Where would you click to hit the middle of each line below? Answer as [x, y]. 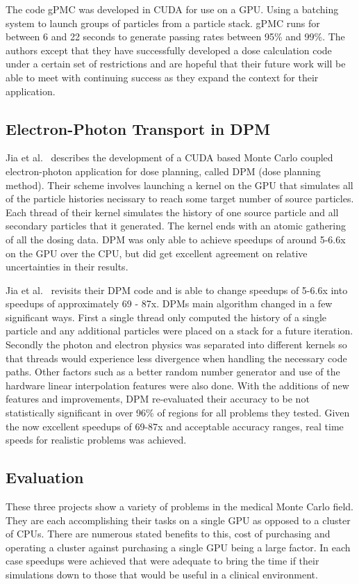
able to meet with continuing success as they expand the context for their [162, 77]
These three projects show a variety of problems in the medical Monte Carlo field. [179, 506]
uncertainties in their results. [67, 267]
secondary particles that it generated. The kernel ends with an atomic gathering [176, 226]
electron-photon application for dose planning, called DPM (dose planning [163, 171]
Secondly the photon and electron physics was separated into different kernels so [176, 344]
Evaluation [45, 477]
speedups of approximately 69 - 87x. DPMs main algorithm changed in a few [169, 303]
